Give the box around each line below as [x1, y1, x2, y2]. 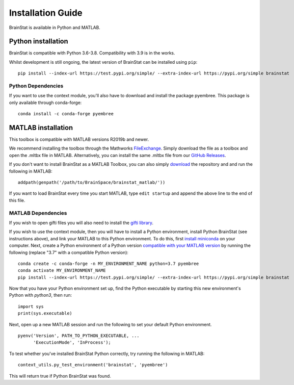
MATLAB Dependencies [9, 209, 67, 216]
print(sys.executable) [18, 310, 73, 316]
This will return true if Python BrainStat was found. [9, 373, 111, 379]
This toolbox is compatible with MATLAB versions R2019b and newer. [9, 136, 149, 142]
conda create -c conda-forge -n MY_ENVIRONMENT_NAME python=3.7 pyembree [18, 260, 199, 266]
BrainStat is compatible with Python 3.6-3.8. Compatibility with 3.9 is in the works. [9, 50, 175, 56]
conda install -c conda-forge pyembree [18, 111, 114, 117]
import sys [18, 304, 44, 309]
